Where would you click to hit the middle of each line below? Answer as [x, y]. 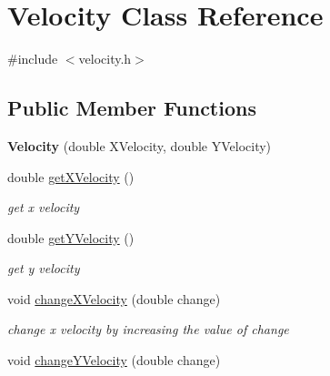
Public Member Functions [132, 108]
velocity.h [105, 59]
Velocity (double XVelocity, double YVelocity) [140, 145]
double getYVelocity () [71, 237]
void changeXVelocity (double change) [114, 298]
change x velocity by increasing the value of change [148, 329]
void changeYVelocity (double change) [114, 360]
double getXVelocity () [71, 176]
